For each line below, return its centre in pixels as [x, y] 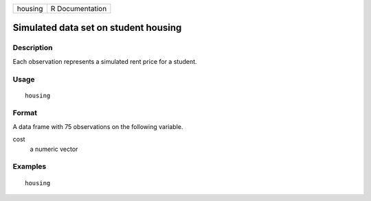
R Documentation [79, 9]
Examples [30, 167]
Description [33, 48]
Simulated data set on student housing [97, 28]
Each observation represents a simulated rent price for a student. [105, 61]
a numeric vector [54, 149]
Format [25, 113]
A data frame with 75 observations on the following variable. [98, 126]
